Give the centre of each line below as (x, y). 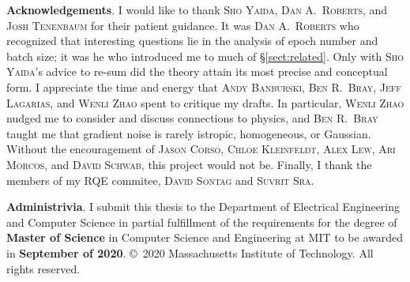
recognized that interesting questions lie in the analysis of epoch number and (192, 41)
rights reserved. (43, 268)
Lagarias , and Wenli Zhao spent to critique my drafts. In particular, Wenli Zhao (205, 102)
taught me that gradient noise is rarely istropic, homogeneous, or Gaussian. (189, 133)
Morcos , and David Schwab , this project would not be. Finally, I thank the (189, 164)
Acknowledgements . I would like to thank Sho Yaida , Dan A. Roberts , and (197, 9)
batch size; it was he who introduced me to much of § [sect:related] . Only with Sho (205, 56)
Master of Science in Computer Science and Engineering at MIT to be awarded (205, 237)
